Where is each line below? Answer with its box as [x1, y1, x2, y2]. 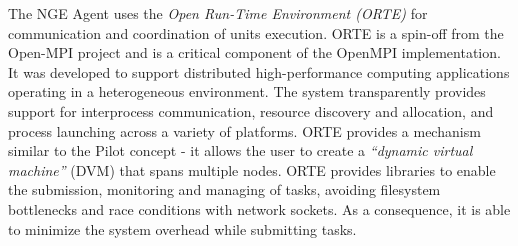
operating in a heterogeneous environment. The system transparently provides [8, 81, 486, 102]
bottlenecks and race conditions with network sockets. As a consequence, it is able [8, 198, 511, 219]
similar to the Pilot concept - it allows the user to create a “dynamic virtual [8, 140, 473, 161]
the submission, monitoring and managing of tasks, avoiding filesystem [8, 179, 441, 200]
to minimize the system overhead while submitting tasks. [8, 218, 357, 239]
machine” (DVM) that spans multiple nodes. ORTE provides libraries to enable [8, 159, 496, 180]
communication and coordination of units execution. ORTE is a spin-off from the [8, 22, 504, 43]
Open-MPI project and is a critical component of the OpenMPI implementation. [8, 42, 501, 63]
